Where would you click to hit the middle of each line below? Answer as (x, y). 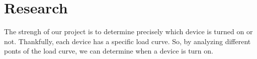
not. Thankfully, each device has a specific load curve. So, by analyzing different (127, 41)
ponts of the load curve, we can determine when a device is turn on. (109, 51)
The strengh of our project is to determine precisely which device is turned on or (128, 31)
